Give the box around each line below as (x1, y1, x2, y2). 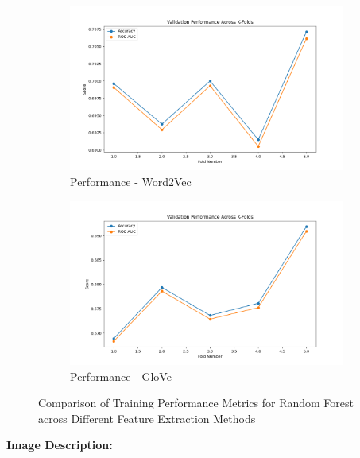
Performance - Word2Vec (70, 173, 192, 189)
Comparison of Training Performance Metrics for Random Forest (38, 394, 354, 411)
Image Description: (6, 437, 113, 453)
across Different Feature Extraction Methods (38, 409, 256, 426)
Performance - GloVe (70, 367, 172, 384)
